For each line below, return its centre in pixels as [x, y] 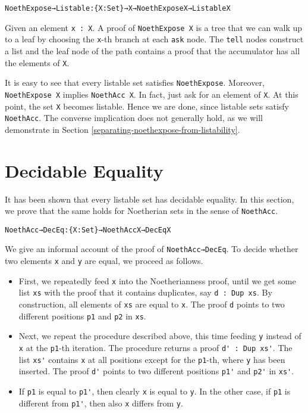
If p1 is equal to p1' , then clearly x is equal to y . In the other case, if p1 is [155, 391]
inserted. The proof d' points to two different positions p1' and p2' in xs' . [156, 371]
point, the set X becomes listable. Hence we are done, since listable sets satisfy [147, 106]
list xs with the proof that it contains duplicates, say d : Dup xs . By [145, 292]
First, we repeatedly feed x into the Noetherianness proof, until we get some [157, 280]
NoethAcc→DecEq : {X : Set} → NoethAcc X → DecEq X [88, 230]
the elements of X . [37, 62]
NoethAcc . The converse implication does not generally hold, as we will [134, 118]
